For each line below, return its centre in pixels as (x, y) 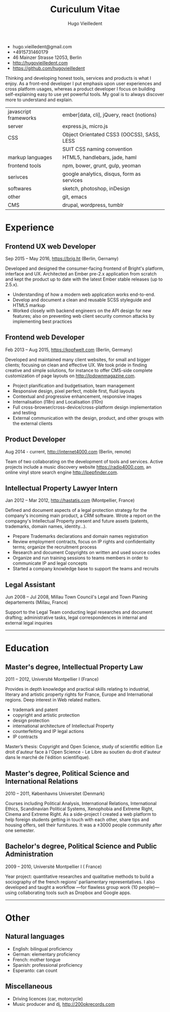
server (16, 126)
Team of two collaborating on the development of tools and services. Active (84, 462)
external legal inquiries (29, 623)
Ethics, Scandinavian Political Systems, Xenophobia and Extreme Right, (79, 809)
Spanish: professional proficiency (47, 965)
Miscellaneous (29, 986)
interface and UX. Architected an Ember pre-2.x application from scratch (81, 273)
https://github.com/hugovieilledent (49, 68)
